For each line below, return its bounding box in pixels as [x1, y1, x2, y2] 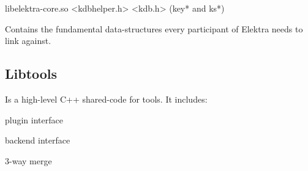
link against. [5, 34, 51, 47]
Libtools [5, 64, 58, 83]
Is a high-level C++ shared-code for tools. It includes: [5, 92, 208, 105]
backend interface [5, 134, 70, 147]
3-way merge [5, 154, 52, 167]
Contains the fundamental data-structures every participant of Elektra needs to [5, 22, 303, 35]
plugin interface [5, 113, 63, 126]
